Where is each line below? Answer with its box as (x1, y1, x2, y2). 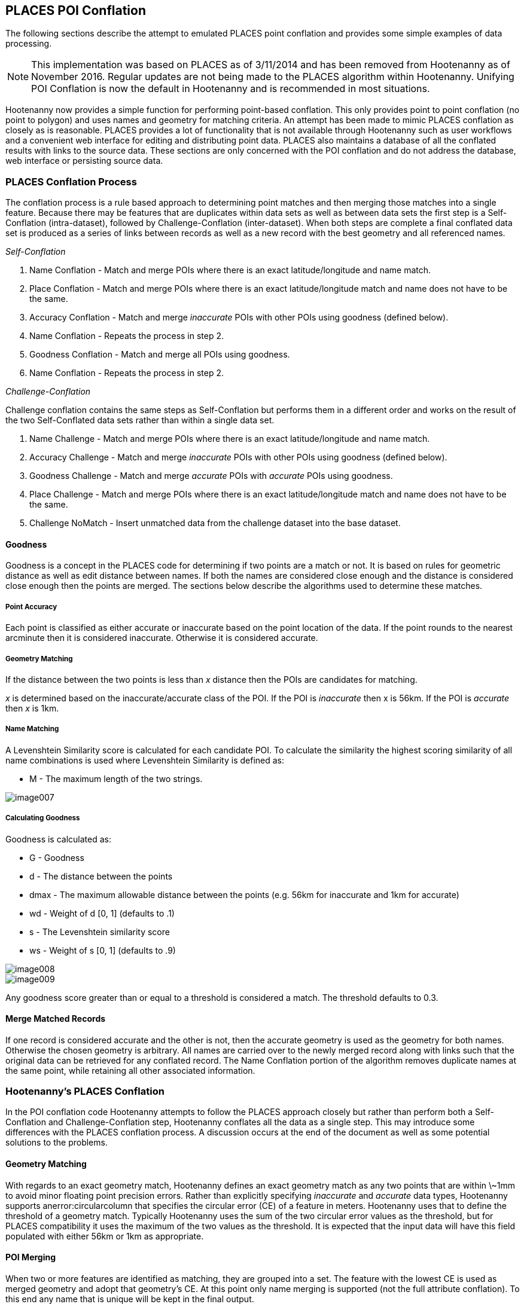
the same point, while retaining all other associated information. (5, 1065, 255, 1076)
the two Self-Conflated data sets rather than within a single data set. (5, 415, 275, 426)
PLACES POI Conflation (5, 3, 147, 18)
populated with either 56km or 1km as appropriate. (5, 1230, 204, 1241)
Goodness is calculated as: (5, 833, 111, 844)
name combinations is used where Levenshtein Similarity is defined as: (5, 755, 284, 765)
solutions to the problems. (5, 1137, 108, 1148)
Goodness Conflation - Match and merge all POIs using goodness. (29, 349, 290, 360)
